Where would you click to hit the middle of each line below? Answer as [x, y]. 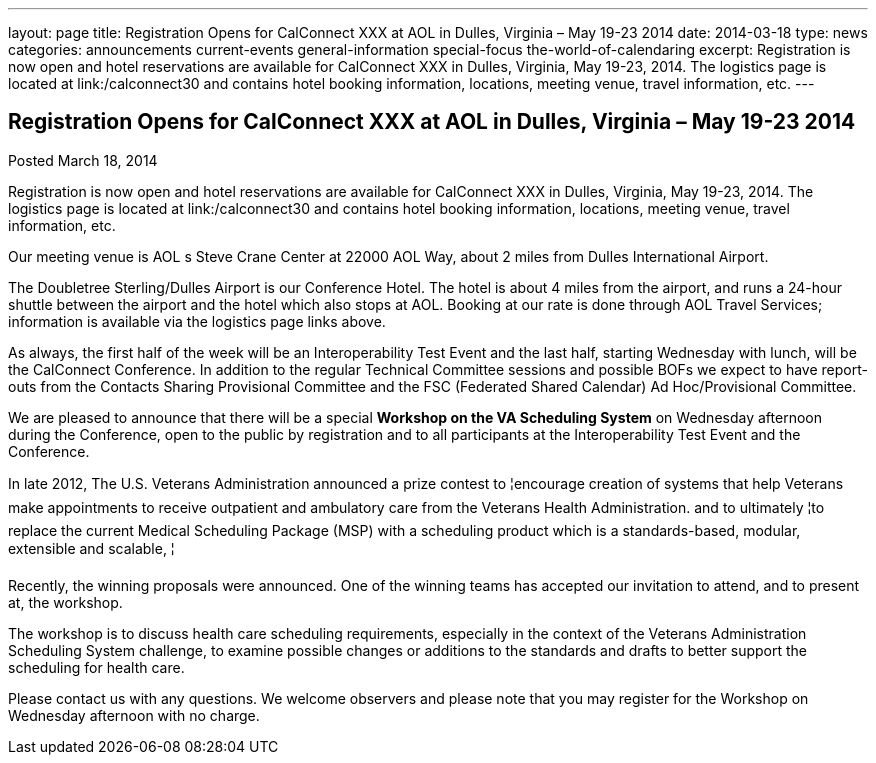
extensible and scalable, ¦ [91, 548]
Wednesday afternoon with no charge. [134, 715]
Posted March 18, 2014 [83, 160]
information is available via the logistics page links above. [197, 321]
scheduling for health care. [96, 667]
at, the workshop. [65, 602]
